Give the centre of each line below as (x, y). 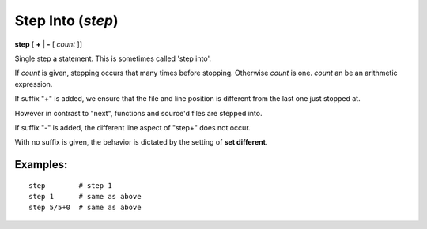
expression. (34, 84)
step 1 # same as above (85, 197)
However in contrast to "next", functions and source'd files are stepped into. (138, 113)
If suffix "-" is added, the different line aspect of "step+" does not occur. (132, 127)
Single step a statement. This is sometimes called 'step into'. (113, 58)
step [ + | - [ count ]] (49, 44)
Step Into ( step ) (66, 21)
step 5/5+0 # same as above (85, 208)
